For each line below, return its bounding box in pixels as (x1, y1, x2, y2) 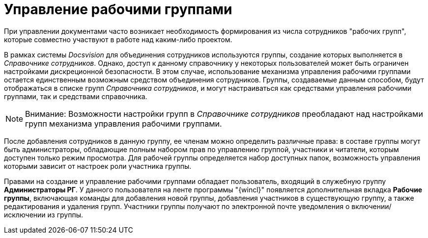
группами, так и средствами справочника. (4, 92, 147, 101)
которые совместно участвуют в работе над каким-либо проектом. (4, 35, 232, 44)
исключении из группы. (4, 210, 83, 219)
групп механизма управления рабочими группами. (25, 118, 222, 129)
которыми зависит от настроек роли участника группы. (4, 161, 192, 170)
